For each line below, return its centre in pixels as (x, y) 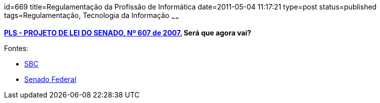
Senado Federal (50, 79)
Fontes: (16, 48)
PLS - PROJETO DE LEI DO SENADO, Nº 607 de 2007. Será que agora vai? (128, 32)
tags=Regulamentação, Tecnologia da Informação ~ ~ (92, 16)
